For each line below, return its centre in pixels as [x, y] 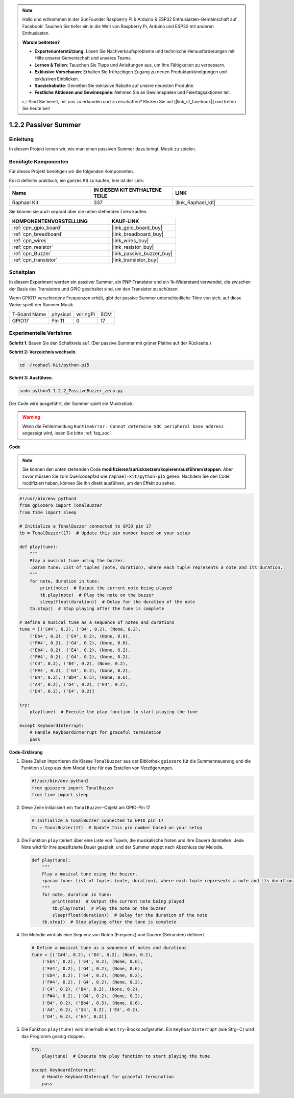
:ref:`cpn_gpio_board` [37, 228]
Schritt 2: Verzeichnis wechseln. [43, 352]
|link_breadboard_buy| [137, 234]
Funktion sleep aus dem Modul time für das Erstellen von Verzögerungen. [97, 768]
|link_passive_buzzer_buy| [142, 253]
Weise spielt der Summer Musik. [42, 305]
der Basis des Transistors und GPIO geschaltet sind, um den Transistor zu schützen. [94, 289]
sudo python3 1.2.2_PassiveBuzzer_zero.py [71, 390]
